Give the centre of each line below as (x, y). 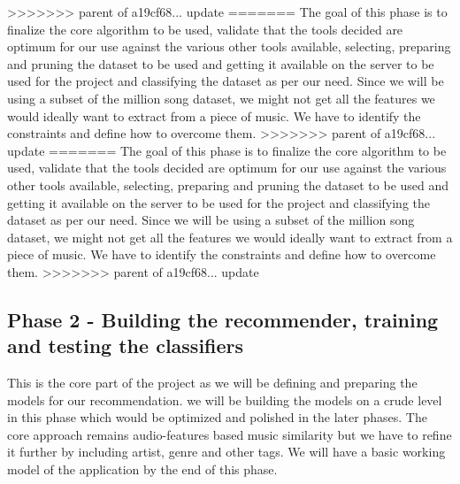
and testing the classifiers (126, 346)
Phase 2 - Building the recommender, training (223, 319)
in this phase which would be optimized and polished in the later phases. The (217, 417)
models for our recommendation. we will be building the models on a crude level (225, 399)
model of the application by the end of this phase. (142, 469)
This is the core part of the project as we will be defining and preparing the (212, 383)
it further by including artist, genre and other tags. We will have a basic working (226, 452)
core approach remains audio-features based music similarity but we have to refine (230, 434)
